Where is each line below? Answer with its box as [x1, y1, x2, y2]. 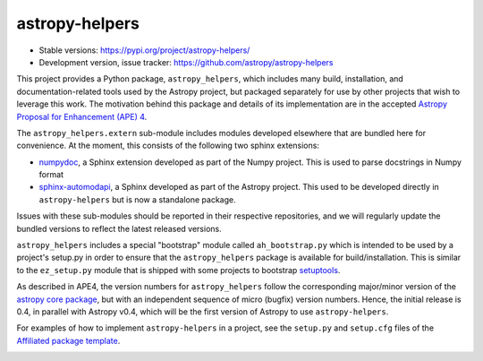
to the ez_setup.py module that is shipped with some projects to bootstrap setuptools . [16, 264, 341, 275]
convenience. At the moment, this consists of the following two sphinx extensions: [16, 140, 319, 151]
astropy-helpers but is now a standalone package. [38, 193, 236, 205]
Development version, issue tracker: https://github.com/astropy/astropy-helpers [38, 56, 334, 67]
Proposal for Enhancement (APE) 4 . [16, 111, 148, 122]
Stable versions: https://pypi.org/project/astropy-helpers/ [38, 45, 250, 56]
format [38, 169, 64, 180]
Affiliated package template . [16, 335, 121, 346]
